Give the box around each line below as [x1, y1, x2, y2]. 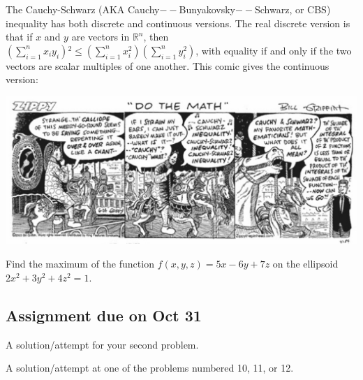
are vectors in [71, 29, 130, 44]
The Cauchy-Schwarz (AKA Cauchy [6, 2, 160, 16]
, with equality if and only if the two [195, 43, 352, 57]
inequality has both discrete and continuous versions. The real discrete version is [6, 15, 350, 30]
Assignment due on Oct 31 [6, 304, 202, 326]
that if [6, 29, 33, 44]
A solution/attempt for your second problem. [6, 337, 199, 351]
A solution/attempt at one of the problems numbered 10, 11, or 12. [6, 360, 294, 375]
